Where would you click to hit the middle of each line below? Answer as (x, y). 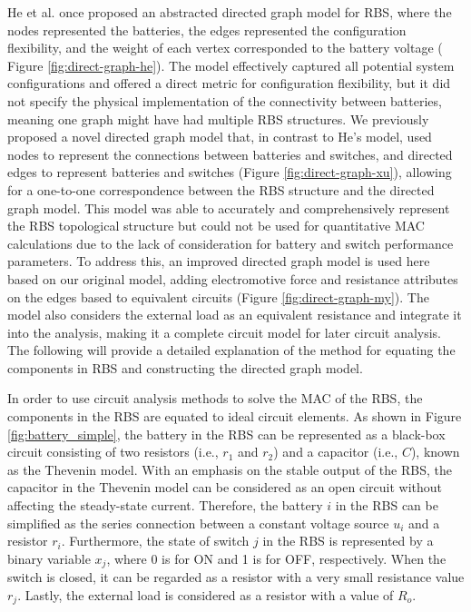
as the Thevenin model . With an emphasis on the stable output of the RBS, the (230, 469)
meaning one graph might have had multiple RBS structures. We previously (218, 118)
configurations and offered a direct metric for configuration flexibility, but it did (229, 83)
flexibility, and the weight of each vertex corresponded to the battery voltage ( (225, 48)
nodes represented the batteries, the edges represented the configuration (207, 30)
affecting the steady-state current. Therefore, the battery (165, 505)
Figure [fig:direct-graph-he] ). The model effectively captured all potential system (231, 65)
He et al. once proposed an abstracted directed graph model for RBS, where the (230, 12)
